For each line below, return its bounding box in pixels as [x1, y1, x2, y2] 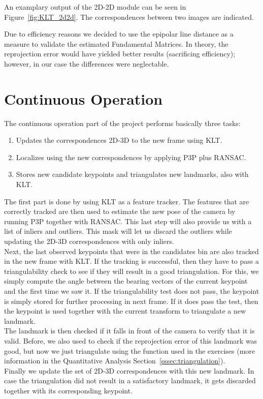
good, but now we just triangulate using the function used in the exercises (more [4, 345, 255, 356]
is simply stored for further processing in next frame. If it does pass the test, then [4, 295, 258, 306]
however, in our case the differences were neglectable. [4, 58, 169, 69]
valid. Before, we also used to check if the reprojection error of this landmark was [4, 335, 257, 346]
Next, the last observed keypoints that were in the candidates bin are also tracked [4, 245, 259, 256]
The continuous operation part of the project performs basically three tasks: [4, 117, 241, 128]
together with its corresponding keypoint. [4, 385, 133, 395]
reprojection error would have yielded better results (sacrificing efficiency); [4, 48, 236, 59]
